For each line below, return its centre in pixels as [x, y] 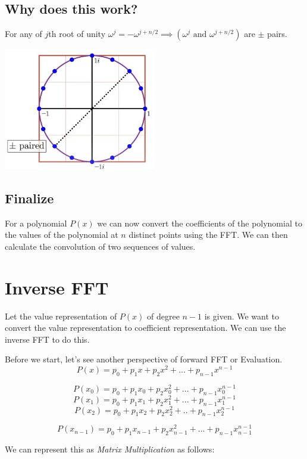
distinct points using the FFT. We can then [208, 235]
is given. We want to [242, 316]
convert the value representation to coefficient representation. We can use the [145, 328]
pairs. [277, 34]
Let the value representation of [61, 316]
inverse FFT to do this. [47, 339]
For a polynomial [36, 223]
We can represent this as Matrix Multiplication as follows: [110, 449]
